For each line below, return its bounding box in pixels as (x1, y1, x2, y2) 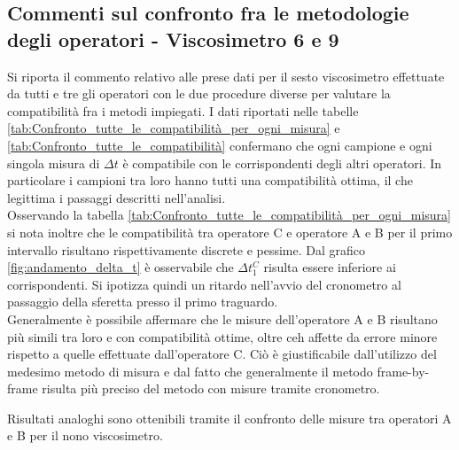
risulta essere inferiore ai (263, 258, 396, 276)
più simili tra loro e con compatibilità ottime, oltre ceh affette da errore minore (7, 327, 438, 345)
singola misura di (7, 153, 100, 172)
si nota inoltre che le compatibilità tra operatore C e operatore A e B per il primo (7, 222, 453, 241)
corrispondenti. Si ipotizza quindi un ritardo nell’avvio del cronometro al (7, 275, 401, 293)
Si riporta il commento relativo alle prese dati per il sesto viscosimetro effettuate (7, 66, 445, 85)
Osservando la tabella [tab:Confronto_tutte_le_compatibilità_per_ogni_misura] (7, 206, 451, 224)
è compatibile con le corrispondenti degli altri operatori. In (122, 153, 442, 172)
